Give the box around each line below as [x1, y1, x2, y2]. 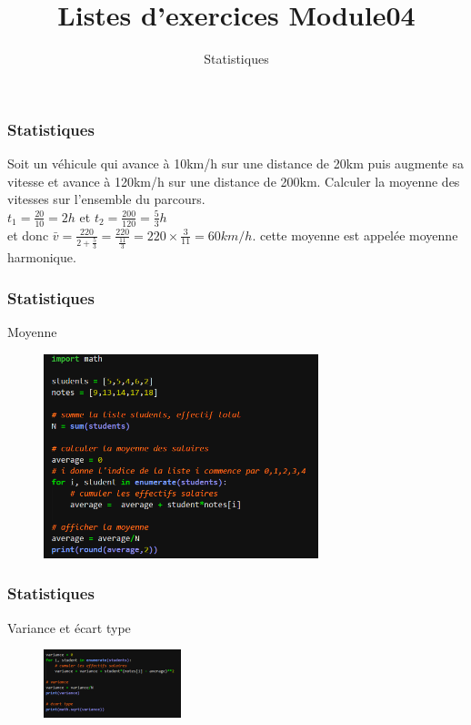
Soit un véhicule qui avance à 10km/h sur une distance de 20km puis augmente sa [7, 154, 464, 173]
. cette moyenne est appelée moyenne [252, 225, 458, 244]
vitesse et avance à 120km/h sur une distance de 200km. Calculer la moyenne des [7, 171, 460, 190]
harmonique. [7, 248, 76, 267]
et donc [7, 225, 49, 244]
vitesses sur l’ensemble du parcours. [7, 189, 205, 209]
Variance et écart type [7, 618, 131, 637]
